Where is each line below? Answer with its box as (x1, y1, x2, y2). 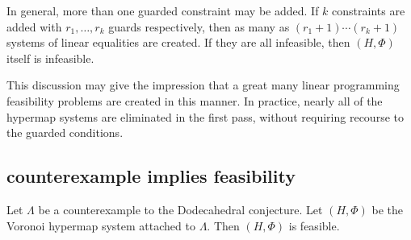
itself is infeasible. (6, 49, 94, 66)
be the (371, 201, 404, 217)
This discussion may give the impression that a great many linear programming (6, 77, 400, 93)
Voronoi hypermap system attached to (6, 217, 195, 234)
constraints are (332, 2, 405, 19)
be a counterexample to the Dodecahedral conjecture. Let (38, 201, 323, 217)
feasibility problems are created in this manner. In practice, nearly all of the (6, 92, 383, 109)
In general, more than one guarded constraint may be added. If (6, 2, 319, 19)
